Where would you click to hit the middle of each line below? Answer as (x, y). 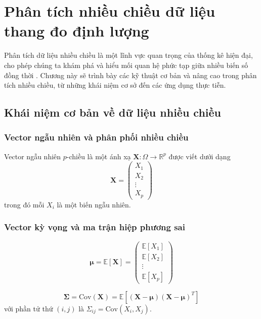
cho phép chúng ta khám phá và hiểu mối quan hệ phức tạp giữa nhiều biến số (126, 65)
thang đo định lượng (77, 31)
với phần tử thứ (29, 308)
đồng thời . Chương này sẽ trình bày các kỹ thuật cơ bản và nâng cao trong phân (130, 75)
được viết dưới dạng (200, 156)
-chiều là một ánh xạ (99, 156)
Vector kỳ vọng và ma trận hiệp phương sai (95, 227)
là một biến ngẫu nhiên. (94, 204)
